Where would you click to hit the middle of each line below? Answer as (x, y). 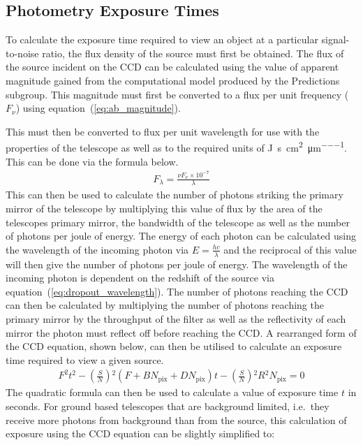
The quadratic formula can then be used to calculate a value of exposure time (172, 392)
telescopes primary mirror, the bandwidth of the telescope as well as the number (178, 222)
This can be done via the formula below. (92, 161)
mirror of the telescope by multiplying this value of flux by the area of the (164, 208)
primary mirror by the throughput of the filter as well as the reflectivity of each (176, 318)
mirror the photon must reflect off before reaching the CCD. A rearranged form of (181, 332)
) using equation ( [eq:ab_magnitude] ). (98, 108)
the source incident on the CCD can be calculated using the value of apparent (172, 67)
